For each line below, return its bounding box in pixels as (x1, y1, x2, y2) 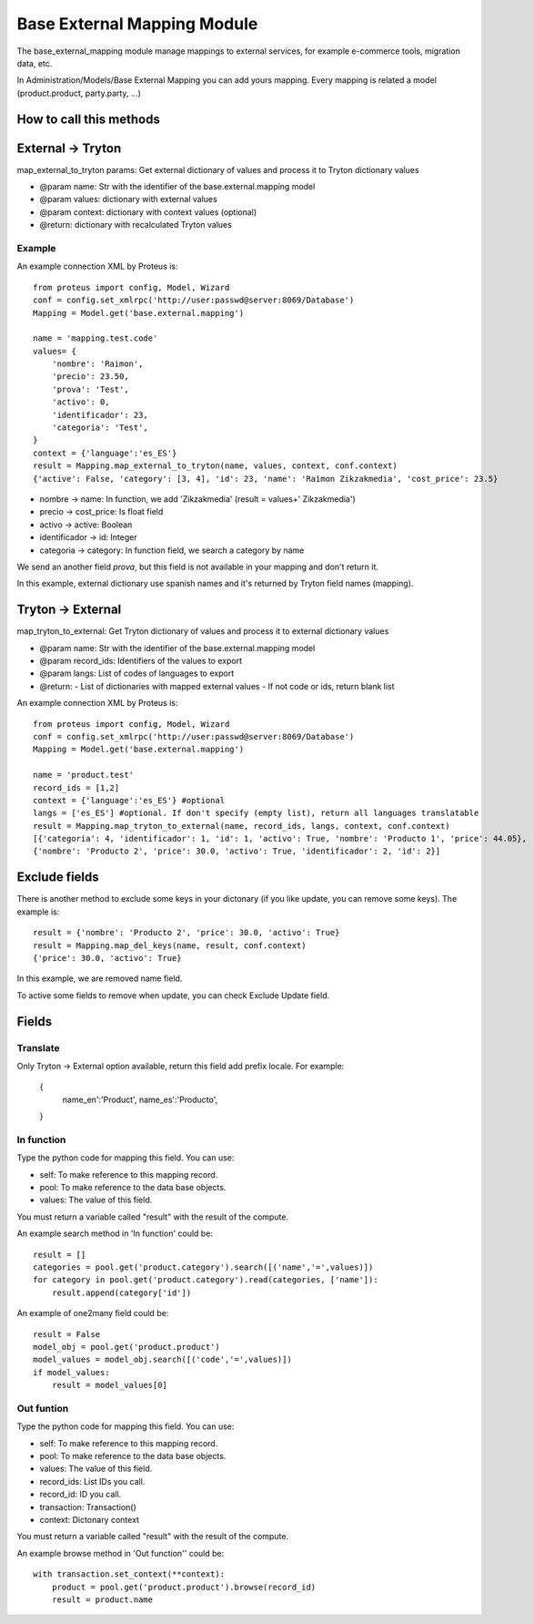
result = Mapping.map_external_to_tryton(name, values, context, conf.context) (33, 461, 398, 471)
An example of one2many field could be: (16, 1308, 169, 1319)
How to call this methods (16, 111, 161, 127)
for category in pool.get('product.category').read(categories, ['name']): (33, 1275, 378, 1285)
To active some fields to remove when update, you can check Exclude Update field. (16, 989, 330, 1001)
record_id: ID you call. (39, 1489, 122, 1500)
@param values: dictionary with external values (39, 194, 217, 205)
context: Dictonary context (39, 1514, 140, 1525)
